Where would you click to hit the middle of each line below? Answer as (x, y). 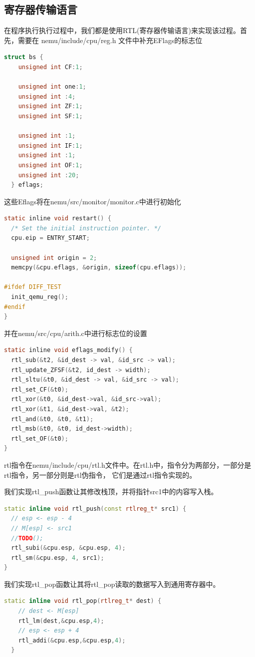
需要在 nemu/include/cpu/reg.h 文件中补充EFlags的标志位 (110, 40)
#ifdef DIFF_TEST (33, 287)
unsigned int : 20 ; (49, 175)
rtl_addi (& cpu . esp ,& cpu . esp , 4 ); (72, 640)
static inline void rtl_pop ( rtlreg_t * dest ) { (83, 601)
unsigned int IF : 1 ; (50, 145)
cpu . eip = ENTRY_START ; (50, 238)
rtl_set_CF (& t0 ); (40, 389)
